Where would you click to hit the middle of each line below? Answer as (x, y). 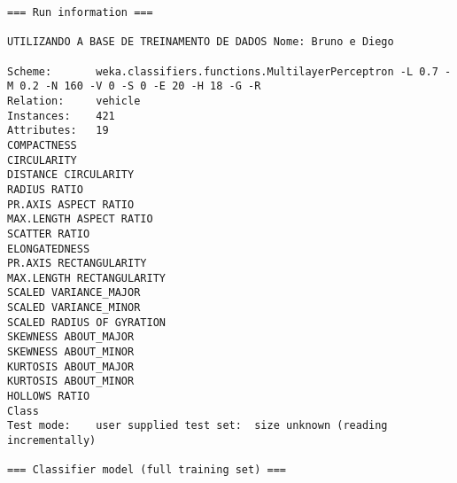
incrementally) (52, 441)
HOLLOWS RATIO (49, 397)
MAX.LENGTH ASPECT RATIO (80, 219)
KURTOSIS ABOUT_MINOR (71, 382)
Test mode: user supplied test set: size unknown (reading (198, 426)
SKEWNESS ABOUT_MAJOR (71, 337)
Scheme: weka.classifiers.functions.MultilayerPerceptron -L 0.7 (223, 71)
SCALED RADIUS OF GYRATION (86, 322)
